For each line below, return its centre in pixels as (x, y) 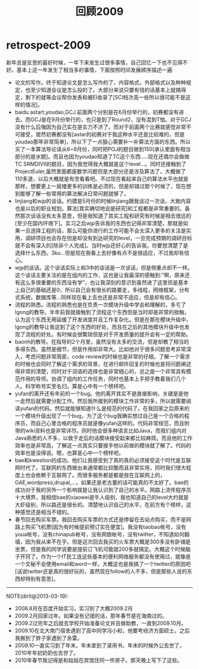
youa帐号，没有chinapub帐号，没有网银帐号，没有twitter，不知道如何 (99, 534)
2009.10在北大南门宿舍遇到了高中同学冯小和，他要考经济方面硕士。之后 (102, 630)
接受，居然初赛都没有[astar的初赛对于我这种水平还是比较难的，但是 (102, 134)
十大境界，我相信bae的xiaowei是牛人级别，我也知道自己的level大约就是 (102, 497)
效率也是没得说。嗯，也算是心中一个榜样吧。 (69, 453)
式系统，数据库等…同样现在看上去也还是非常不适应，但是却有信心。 (97, 297)
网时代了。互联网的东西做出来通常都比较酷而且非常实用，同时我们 (95, 468)
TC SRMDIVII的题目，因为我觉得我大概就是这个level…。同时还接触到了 (100, 164)
